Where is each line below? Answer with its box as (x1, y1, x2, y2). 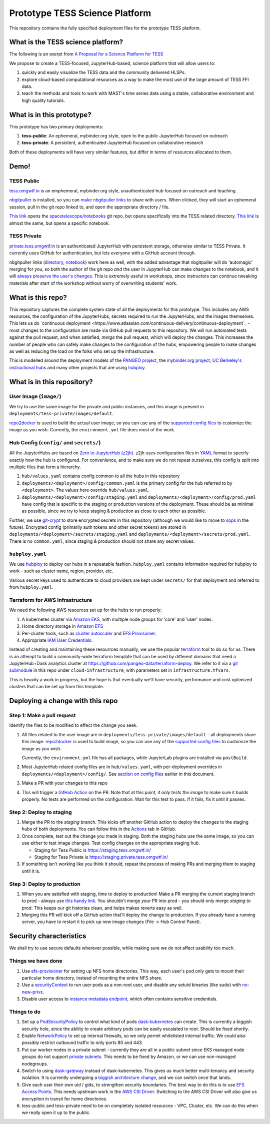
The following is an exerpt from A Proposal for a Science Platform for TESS (9, 51, 163, 57)
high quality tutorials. (21, 97, 65, 103)
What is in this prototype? (9, 110, 91, 119)
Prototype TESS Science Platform (9, 7, 151, 18)
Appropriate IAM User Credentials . (21, 637, 93, 643)
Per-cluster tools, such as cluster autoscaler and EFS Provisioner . (21, 630, 156, 636)
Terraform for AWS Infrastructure (9, 596, 92, 603)
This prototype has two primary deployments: (9, 123, 103, 129)
